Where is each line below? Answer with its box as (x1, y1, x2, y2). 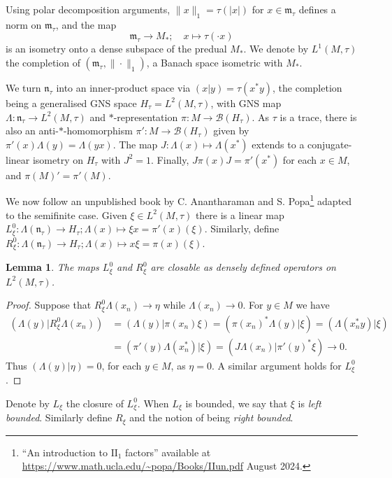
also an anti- (6, 123, 59, 138)
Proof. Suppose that (6, 297, 92, 312)
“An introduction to (22, 444, 108, 459)
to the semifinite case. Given (6, 207, 127, 222)
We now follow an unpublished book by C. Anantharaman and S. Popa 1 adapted (6, 192, 352, 209)
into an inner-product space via (56, 80, 191, 94)
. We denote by (243, 41, 309, 56)
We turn (6, 80, 41, 94)
